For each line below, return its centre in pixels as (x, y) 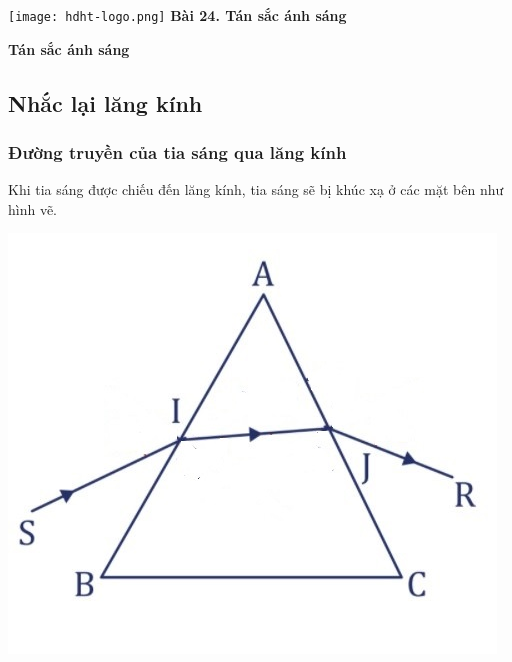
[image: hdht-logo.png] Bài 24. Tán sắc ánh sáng (177, 15)
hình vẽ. (33, 208)
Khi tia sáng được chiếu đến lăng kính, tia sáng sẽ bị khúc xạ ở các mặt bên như (256, 189)
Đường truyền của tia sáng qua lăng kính (177, 151)
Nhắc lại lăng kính (105, 102)
